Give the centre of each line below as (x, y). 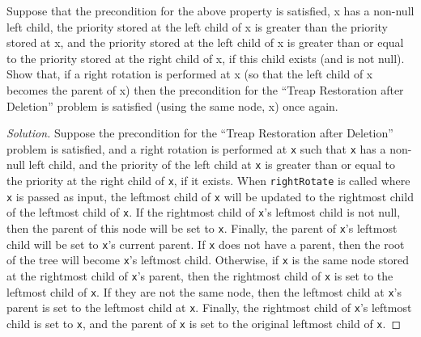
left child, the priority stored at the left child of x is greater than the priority (198, 26)
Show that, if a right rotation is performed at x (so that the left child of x (190, 74)
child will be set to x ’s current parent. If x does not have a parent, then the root (206, 244)
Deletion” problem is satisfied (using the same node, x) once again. (172, 105)
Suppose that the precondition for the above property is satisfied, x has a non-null (210, 11)
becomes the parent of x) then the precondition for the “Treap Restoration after (205, 89)
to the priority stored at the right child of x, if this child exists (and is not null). (206, 58)
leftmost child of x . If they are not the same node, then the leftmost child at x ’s (204, 291)
